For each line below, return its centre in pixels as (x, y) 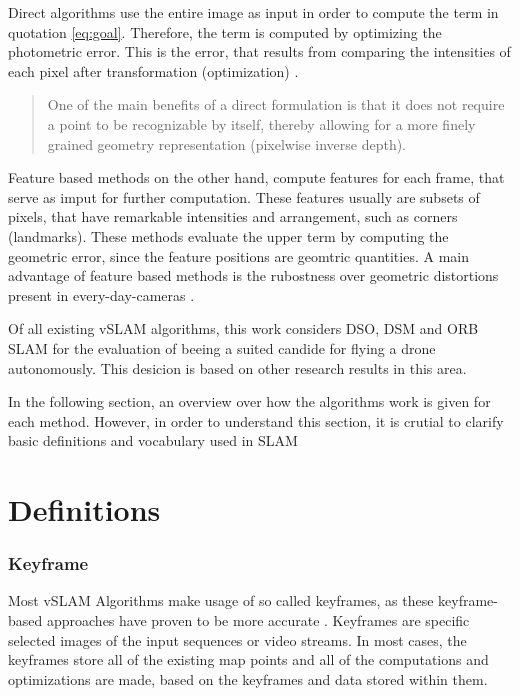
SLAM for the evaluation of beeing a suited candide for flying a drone (222, 347)
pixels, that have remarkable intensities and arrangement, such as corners (233, 216)
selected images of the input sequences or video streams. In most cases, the (237, 639)
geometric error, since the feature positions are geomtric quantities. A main (238, 255)
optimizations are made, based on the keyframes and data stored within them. (248, 678)
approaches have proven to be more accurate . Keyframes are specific (258, 620)
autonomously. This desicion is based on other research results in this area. (237, 367)
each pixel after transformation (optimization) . (153, 70)
